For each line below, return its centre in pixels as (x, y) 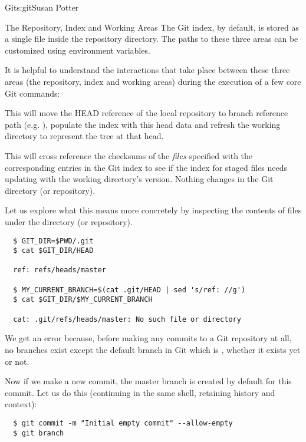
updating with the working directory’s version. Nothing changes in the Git (139, 179)
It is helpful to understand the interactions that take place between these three (147, 70)
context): (21, 404)
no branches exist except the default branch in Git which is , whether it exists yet (153, 349)
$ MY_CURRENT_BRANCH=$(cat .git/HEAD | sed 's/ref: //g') (129, 290)
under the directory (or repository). (69, 221)
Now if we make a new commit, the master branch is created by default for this (148, 381)
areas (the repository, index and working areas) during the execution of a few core (153, 81)
